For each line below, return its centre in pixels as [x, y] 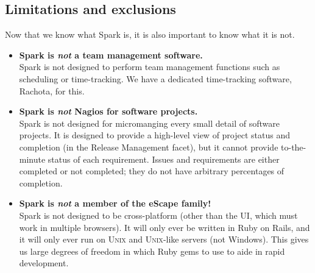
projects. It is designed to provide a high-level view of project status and [155, 135]
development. [44, 263]
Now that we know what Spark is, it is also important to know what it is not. [150, 34]
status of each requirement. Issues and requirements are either [164, 159]
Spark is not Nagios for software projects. [108, 111]
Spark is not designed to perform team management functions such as [150, 67]
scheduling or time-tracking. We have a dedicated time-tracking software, [155, 78]
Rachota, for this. [52, 90]
